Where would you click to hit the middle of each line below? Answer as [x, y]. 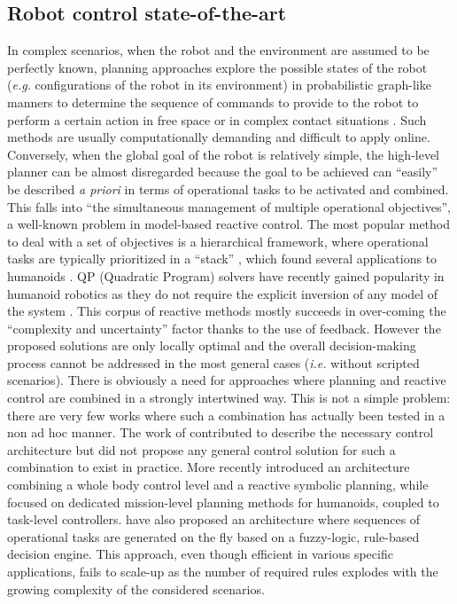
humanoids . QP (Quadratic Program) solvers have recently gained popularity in [226, 275]
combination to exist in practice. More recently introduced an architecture [209, 467]
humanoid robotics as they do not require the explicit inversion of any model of [223, 293]
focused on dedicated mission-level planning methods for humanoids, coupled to [223, 502]
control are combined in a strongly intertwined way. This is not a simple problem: [229, 398]
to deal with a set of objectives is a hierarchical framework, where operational [218, 241]
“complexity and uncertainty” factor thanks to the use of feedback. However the [224, 328]
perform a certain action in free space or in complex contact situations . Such [217, 119]
